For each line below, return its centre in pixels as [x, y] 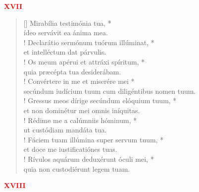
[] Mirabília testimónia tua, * [67, 23]
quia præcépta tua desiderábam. [72, 71]
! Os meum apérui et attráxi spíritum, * [84, 61]
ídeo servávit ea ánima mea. [66, 32]
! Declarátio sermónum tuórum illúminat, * [89, 42]
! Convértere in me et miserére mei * [79, 81]
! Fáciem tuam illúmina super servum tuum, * [94, 139]
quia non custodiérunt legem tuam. [77, 168]
